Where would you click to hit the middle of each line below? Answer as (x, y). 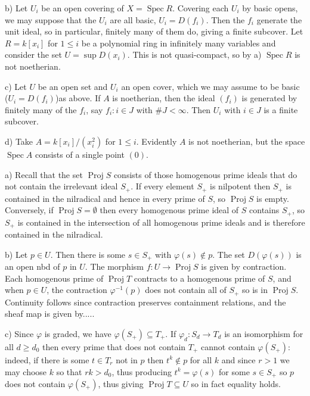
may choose (26, 371)
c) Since (19, 333)
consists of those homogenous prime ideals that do (205, 174)
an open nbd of (32, 266)
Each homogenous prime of (54, 278)
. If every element (162, 186)
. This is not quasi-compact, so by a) (194, 54)
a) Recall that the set (44, 174)
